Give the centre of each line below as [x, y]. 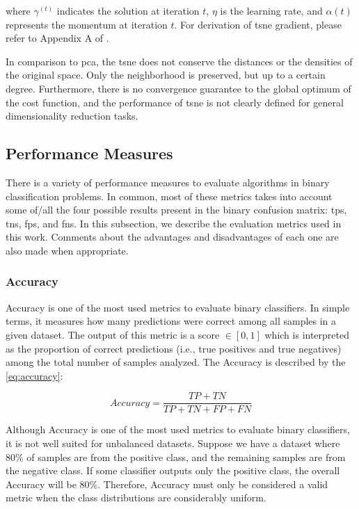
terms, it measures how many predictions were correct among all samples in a [171, 321]
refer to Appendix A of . [57, 38]
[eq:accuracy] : [34, 375]
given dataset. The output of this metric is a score [113, 334]
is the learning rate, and [271, 10]
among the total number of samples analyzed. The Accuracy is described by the [176, 362]
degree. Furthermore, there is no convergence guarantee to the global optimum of [178, 88]
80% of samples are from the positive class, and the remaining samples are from [176, 457]
